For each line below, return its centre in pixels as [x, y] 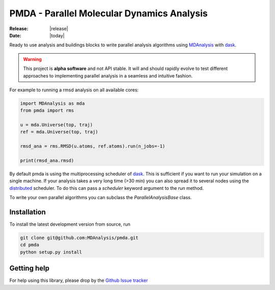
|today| [57, 35]
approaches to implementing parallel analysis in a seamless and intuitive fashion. [108, 76]
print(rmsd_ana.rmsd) [47, 161]
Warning [32, 59]
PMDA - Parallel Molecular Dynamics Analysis [109, 13]
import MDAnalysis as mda [52, 103]
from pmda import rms [47, 111]
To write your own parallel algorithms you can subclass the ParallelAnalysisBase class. [101, 198]
